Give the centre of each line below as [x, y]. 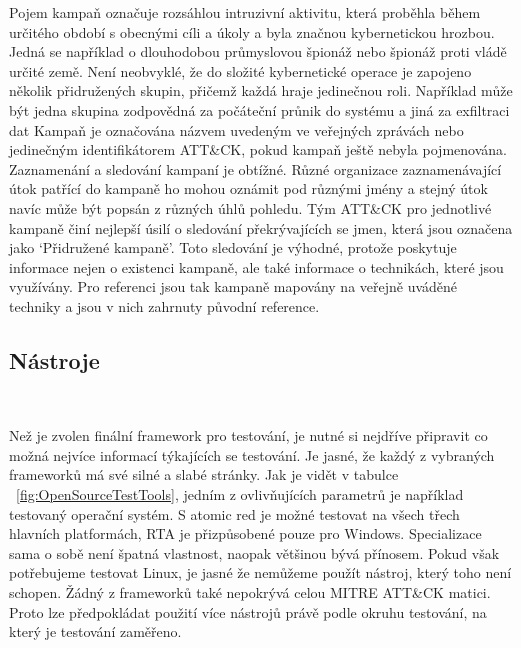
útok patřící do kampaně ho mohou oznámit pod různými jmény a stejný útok [248, 188]
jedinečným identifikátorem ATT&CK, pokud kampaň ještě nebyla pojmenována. [258, 149]
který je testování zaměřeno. [95, 631]
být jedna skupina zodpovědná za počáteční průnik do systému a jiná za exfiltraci [259, 109]
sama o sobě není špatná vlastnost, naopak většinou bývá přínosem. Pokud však [254, 552]
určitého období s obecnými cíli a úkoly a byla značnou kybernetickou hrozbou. [252, 31]
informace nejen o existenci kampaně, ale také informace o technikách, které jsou [256, 266]
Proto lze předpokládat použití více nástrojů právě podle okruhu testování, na [248, 611]
